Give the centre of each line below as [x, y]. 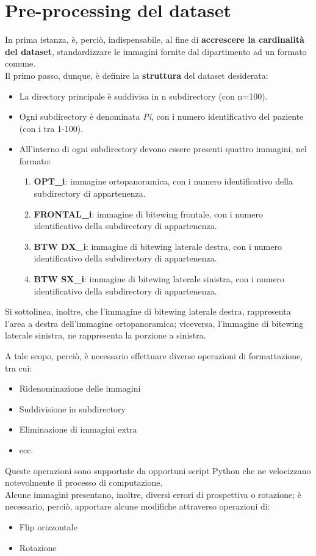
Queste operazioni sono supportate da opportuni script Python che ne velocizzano [158, 470]
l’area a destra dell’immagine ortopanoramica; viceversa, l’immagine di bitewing [154, 323]
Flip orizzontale [48, 526]
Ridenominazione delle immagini [80, 388]
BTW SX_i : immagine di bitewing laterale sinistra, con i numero [159, 279]
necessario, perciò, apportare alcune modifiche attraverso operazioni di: [138, 506]
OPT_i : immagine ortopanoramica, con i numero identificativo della [163, 181]
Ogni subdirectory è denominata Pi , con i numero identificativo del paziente [161, 116]
